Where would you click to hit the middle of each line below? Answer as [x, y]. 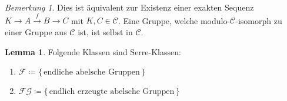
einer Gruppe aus [36, 31]
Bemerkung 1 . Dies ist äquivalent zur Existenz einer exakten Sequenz [129, 7]
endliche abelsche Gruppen [92, 73]
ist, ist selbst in [105, 31]
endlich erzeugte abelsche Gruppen [112, 92]
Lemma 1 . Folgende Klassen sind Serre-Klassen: [93, 51]
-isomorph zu [259, 20]
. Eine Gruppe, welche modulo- [174, 20]
